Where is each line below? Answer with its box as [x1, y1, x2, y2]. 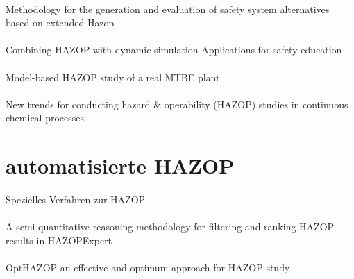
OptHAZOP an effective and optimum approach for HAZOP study [6, 260, 290, 274]
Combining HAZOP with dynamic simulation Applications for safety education [6, 42, 342, 57]
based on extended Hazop [6, 15, 115, 30]
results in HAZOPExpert [6, 232, 112, 247]
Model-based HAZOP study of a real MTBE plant [6, 69, 220, 84]
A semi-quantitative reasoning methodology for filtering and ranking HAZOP [6, 219, 335, 234]
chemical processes [6, 110, 85, 125]
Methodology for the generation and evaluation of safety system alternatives [6, 1, 330, 16]
